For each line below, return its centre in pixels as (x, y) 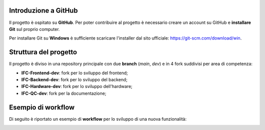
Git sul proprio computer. (34, 29)
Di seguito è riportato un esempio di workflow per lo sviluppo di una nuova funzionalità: (98, 119)
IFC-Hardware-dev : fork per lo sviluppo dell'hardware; (77, 87)
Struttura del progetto (43, 52)
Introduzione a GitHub (43, 11)
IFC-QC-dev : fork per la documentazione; (64, 93)
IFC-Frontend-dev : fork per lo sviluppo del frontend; (75, 73)
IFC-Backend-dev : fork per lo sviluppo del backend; (74, 79)
